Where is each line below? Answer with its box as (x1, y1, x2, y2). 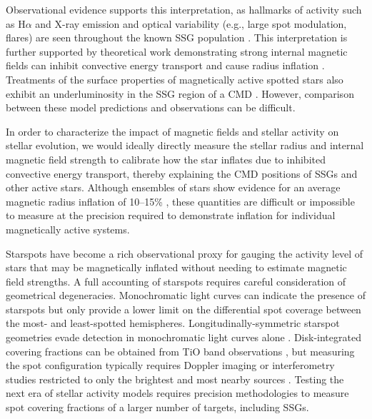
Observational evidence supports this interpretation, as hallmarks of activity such (6, 2, 362, 16)
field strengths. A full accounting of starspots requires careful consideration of (6, 273, 346, 288)
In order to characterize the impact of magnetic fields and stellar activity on (6, 123, 339, 138)
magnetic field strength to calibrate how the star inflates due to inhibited (6, 151, 326, 166)
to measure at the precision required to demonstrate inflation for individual (6, 208, 336, 223)
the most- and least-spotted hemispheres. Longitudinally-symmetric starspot (6, 315, 340, 330)
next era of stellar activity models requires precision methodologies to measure (6, 385, 349, 400)
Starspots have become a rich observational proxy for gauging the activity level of (6, 246, 363, 261)
